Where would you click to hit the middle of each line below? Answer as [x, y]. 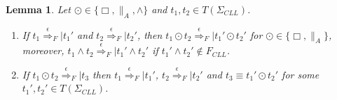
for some [301, 74]
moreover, [43, 50]
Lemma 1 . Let [38, 9]
